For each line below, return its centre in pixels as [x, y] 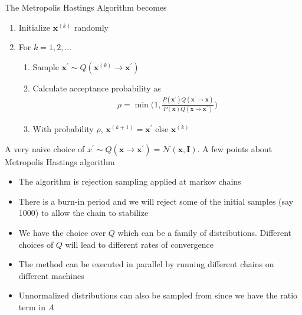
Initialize [35, 27]
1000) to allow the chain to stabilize [83, 213]
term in [32, 306]
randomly [91, 27]
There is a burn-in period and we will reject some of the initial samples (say [156, 201]
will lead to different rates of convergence [139, 244]
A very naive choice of [45, 148]
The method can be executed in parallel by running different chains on [146, 264]
